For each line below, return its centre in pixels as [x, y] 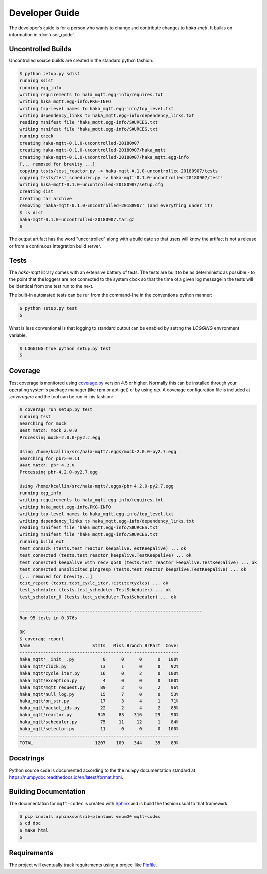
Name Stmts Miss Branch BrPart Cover [99, 645]
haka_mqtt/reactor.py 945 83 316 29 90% [99, 715]
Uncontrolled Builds [40, 49]
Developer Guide [44, 13]
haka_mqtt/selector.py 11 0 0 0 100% [99, 729]
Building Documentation [47, 791]
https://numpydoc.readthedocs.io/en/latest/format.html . [66, 777]
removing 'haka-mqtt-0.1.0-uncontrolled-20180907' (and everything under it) [116, 205]
